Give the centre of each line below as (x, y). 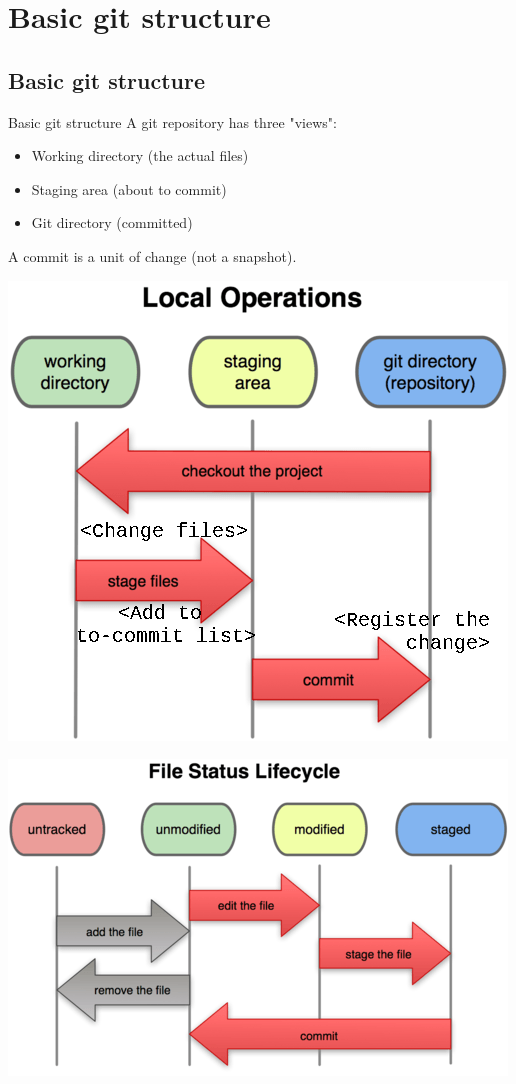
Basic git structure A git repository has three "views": (172, 121)
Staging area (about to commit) (129, 188)
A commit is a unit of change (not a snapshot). (152, 255)
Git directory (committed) (112, 222)
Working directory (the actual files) (140, 155)
